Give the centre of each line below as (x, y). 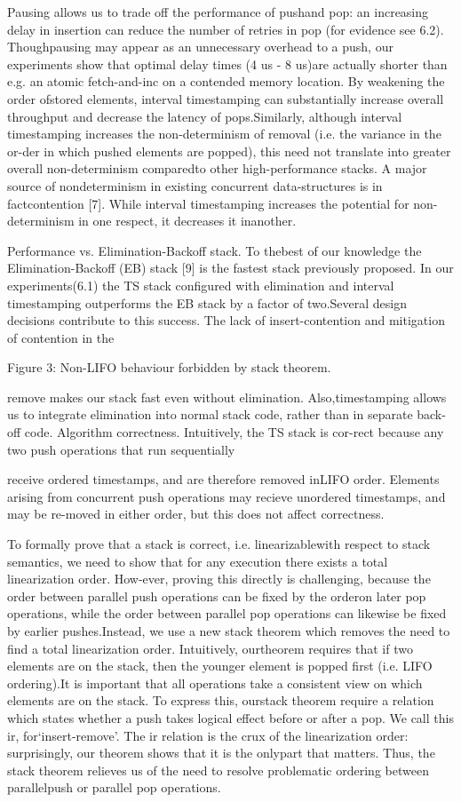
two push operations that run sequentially (121, 449)
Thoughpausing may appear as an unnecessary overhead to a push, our (200, 47)
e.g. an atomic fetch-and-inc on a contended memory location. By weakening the (226, 81)
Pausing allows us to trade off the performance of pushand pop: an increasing (218, 12)
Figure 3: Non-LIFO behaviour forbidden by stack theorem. (169, 367)
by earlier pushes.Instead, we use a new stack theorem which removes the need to (229, 631)
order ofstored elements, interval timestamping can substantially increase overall (226, 98)
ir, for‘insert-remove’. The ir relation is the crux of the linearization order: (208, 735)
